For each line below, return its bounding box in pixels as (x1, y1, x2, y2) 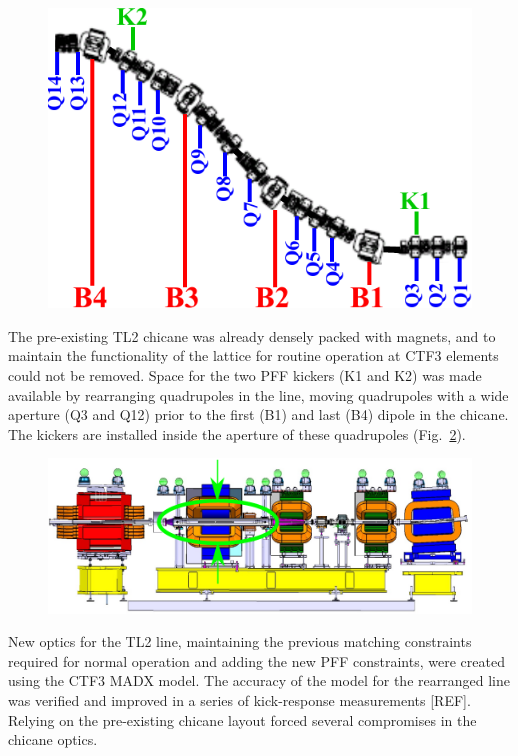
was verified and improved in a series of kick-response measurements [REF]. (8, 689, 471, 710)
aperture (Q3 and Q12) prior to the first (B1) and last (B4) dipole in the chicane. (8, 404, 509, 425)
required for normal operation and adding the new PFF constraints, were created (8, 650, 505, 671)
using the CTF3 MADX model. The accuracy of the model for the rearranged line (8, 670, 510, 691)
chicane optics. (8, 729, 98, 750)
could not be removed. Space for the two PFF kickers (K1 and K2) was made (8, 365, 482, 385)
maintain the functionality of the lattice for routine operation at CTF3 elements (8, 345, 499, 366)
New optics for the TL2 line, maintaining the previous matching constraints (8, 631, 472, 652)
